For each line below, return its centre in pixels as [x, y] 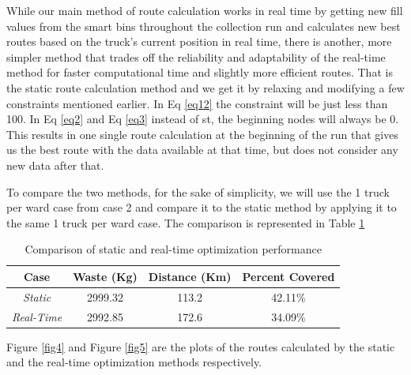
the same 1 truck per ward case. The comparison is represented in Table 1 [186, 222]
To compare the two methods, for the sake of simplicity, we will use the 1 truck [198, 191]
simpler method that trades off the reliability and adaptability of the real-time [196, 56]
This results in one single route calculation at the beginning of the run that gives [202, 134]
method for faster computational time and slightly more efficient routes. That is [200, 72]
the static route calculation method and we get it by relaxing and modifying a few [205, 87]
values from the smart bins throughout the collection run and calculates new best [204, 26]
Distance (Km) [190, 276]
